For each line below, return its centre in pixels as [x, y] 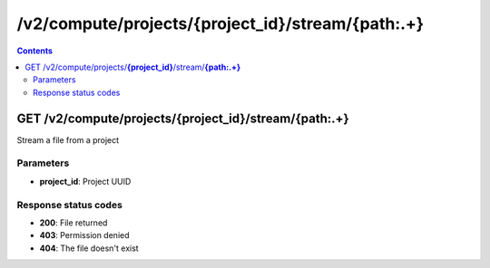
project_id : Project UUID [85, 181]
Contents [35, 51]
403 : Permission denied [84, 235]
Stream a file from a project [68, 139]
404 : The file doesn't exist [89, 248]
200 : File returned [73, 223]
